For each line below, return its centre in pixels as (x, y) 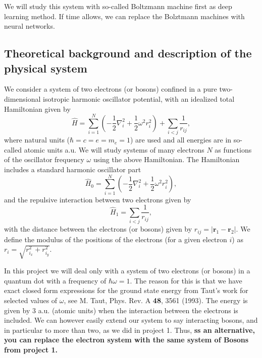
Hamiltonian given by (37, 109)
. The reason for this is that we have (186, 280)
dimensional (22, 98)
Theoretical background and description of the (128, 53)
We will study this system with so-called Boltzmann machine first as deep (118, 6)
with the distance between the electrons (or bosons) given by (98, 229)
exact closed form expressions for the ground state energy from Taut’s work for (126, 290)
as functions (233, 149)
